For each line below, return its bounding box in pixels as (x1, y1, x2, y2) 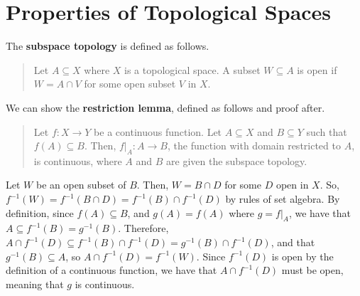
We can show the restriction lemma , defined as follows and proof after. (6, 100, 325, 115)
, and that (271, 235, 315, 250)
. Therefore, (118, 221, 169, 236)
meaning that (6, 276, 64, 291)
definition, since (6, 205, 74, 220)
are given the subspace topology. (166, 153, 307, 168)
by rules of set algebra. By (225, 191, 340, 206)
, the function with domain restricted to (167, 138, 341, 153)
